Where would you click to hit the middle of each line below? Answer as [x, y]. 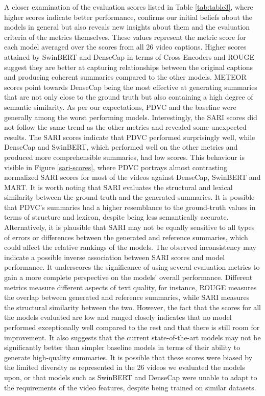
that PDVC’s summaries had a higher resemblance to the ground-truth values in [130, 207]
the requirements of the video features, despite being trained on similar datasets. [130, 387]
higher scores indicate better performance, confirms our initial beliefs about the [128, 17]
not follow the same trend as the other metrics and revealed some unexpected [125, 127]
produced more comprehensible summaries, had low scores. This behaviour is [124, 157]
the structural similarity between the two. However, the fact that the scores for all [132, 307]
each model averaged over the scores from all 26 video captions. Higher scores [125, 47]
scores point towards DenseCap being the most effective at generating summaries [131, 87]
